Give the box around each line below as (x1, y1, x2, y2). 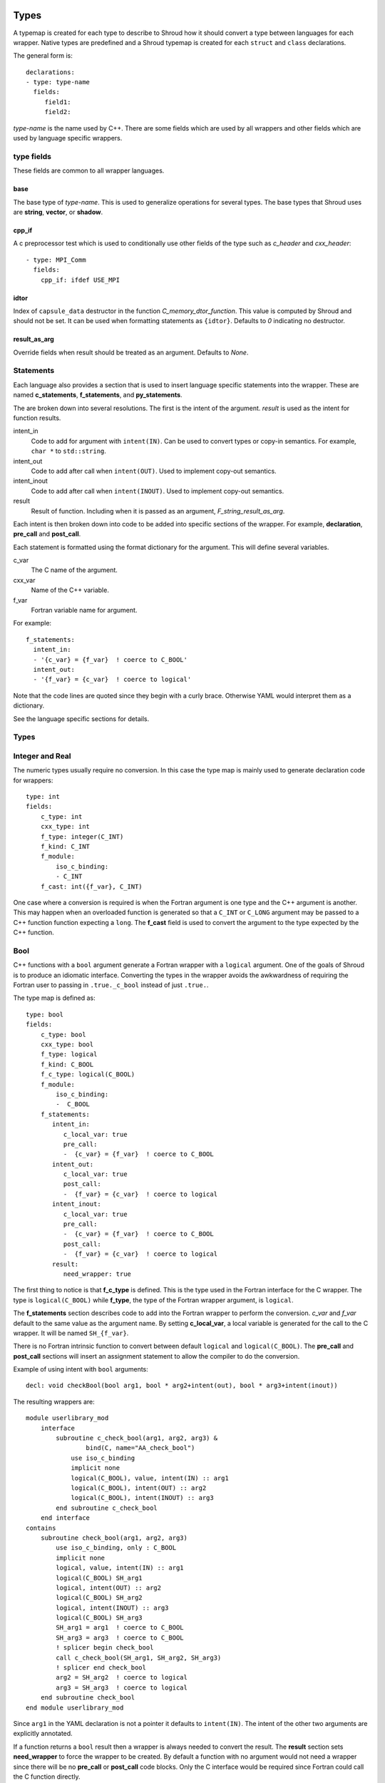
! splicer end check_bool (56, 1664, 146, 1672)
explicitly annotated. (13, 1730, 73, 1738)
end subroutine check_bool (40, 1694, 135, 1702)
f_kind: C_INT (40, 842, 91, 850)
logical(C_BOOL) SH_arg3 (56, 1614, 143, 1622)
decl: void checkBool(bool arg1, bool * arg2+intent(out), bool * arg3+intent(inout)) (26, 1381, 338, 1390)
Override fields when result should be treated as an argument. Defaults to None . (13, 348, 249, 357)
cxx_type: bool (40, 1040, 94, 1048)
